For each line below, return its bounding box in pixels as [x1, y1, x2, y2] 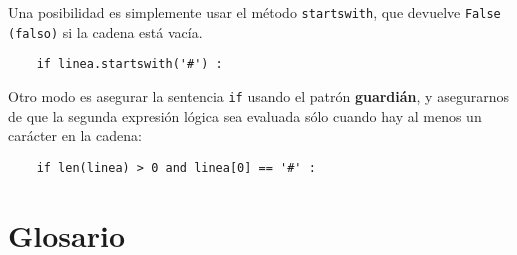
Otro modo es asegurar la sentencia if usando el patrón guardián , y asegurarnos [8, 85, 509, 106]
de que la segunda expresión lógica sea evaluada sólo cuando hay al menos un [8, 105, 482, 126]
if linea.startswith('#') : [36, 57, 223, 72]
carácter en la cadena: [8, 125, 142, 146]
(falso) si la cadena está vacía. [8, 21, 203, 42]
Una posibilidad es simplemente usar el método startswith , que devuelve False [8, 2, 501, 22]
